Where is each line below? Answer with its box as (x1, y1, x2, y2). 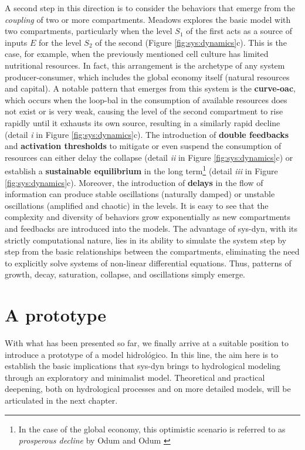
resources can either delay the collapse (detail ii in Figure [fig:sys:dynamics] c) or (5, 151, 293, 163)
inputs (5, 36, 28, 48)
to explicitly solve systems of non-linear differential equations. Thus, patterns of (5, 256, 292, 269)
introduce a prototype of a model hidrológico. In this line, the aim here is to (5, 348, 279, 360)
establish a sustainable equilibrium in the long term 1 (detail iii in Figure (5, 163, 278, 177)
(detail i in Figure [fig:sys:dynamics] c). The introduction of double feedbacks (5, 128, 289, 140)
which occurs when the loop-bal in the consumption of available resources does (5, 93, 287, 106)
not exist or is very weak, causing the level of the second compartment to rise (5, 105, 283, 117)
